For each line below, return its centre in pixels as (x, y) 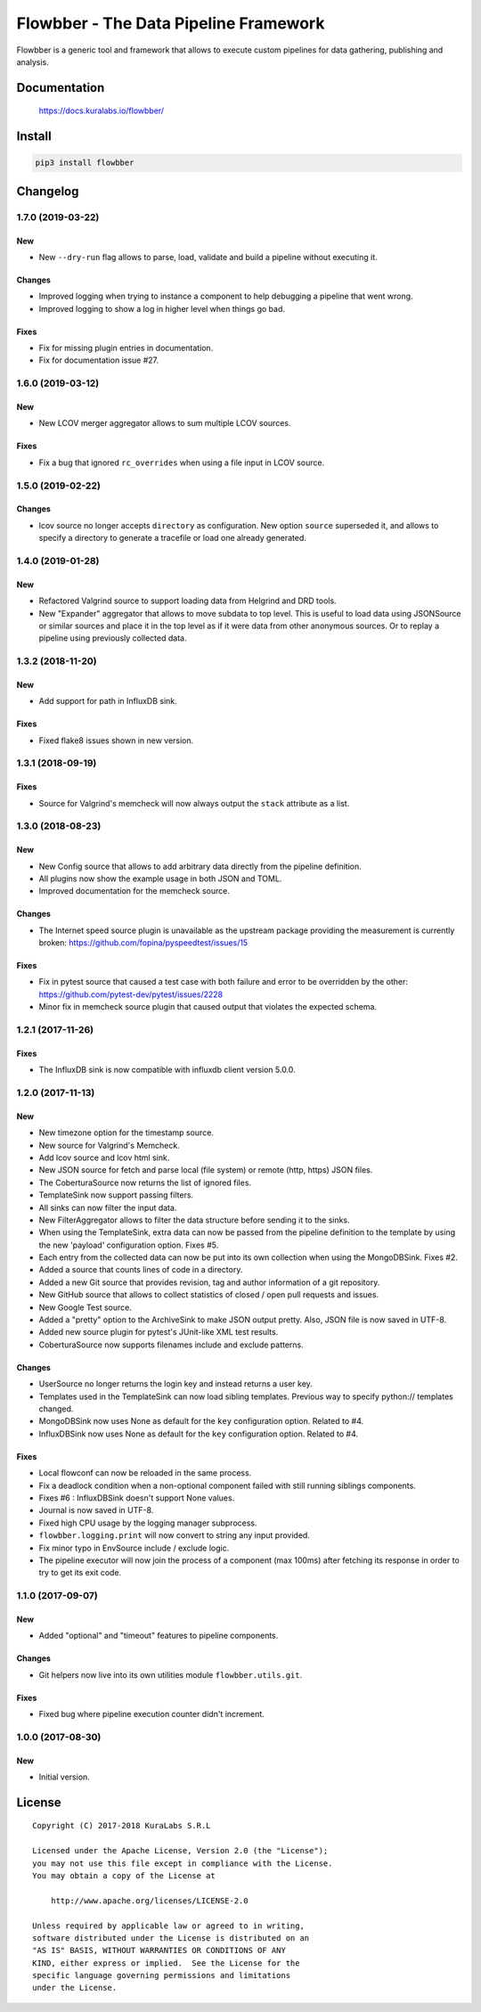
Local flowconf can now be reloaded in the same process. (145, 1473)
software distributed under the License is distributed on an (171, 1938)
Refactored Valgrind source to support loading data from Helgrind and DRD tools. (188, 601)
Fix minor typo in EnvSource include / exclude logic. (134, 1548)
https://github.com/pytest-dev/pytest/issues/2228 (130, 994)
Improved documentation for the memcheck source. (135, 891)
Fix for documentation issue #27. (99, 360)
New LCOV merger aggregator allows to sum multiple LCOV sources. (165, 423)
